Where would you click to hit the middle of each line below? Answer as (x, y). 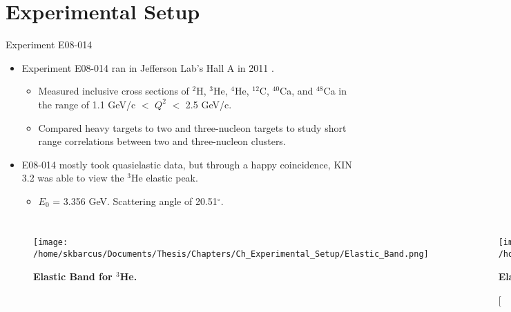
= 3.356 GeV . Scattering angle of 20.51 (135, 201)
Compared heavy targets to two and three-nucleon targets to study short (192, 127)
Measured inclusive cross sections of (114, 91)
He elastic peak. (165, 178)
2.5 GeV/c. (209, 104)
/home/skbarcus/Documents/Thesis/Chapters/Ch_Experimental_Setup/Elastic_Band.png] (231, 254)
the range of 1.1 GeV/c (87, 104)
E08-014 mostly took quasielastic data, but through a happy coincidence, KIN (187, 164)
